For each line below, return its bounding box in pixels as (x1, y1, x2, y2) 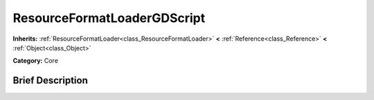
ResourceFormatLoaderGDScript (12, 10, 206, 26)
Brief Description (12, 74, 88, 86)
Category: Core (12, 57, 59, 65)
